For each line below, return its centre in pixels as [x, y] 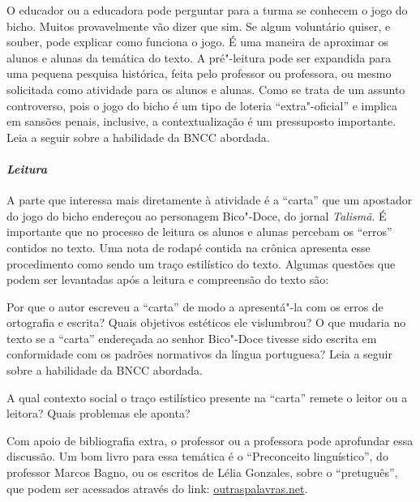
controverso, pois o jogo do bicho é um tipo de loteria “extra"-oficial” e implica [202, 105]
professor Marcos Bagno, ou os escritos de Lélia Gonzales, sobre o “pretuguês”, [202, 472]
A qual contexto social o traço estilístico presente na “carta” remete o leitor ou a [207, 397]
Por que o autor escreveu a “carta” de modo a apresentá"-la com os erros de [195, 306]
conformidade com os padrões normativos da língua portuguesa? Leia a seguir [199, 354]
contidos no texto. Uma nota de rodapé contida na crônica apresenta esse [189, 247]
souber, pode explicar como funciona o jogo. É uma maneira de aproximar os [198, 42]
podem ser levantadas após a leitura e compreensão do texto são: [168, 279]
